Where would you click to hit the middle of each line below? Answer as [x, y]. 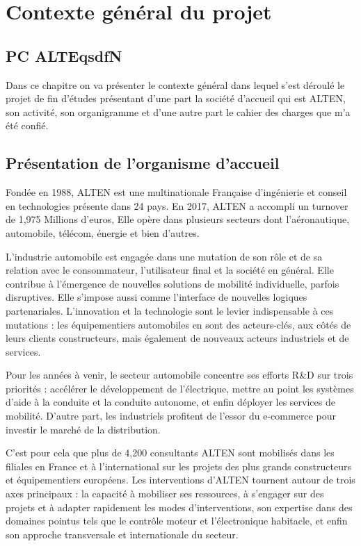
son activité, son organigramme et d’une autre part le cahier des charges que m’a [178, 111]
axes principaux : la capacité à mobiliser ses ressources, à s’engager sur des [165, 494]
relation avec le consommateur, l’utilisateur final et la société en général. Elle [170, 270]
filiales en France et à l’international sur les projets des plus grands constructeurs [178, 466]
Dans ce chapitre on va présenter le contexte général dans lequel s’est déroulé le [175, 84]
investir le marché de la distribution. [83, 429]
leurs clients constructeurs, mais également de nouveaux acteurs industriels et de [177, 338]
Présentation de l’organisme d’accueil [143, 163]
